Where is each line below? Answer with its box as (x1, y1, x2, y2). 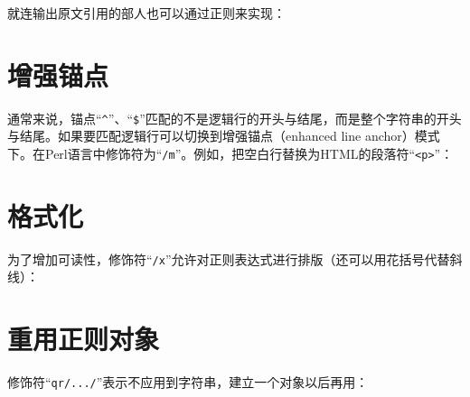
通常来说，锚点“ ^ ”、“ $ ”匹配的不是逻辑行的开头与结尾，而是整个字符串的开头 (7, 108, 462, 127)
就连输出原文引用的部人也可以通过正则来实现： (7, 4, 286, 22)
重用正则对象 (7, 320, 160, 357)
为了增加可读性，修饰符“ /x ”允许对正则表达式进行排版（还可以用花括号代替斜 (7, 249, 463, 268)
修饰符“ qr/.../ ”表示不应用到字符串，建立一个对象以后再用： (7, 373, 369, 392)
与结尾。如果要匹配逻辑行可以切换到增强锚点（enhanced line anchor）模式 (7, 126, 440, 145)
